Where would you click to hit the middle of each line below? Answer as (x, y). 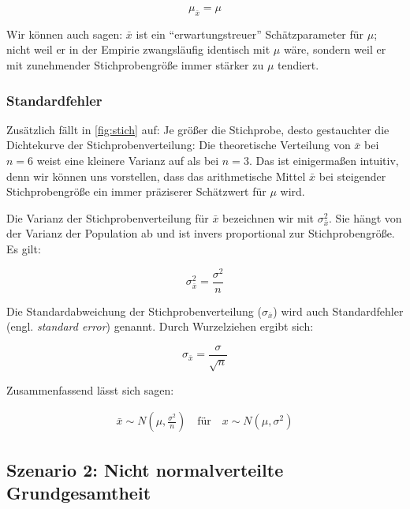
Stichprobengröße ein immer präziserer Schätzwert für (136, 191)
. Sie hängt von (365, 217)
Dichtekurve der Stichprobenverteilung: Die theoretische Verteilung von (179, 145)
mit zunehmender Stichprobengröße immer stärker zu (135, 64)
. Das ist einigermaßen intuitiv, (324, 160)
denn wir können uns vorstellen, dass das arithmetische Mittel (156, 176)
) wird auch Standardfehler (338, 311)
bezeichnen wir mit (268, 217)
